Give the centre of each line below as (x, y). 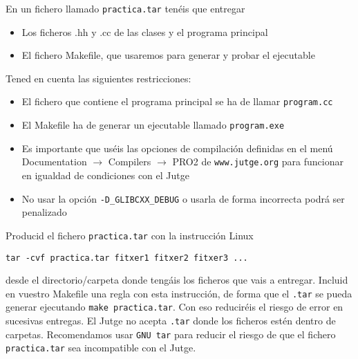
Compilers (130, 162)
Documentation (54, 162)
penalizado (44, 212)
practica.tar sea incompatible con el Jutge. (101, 348)
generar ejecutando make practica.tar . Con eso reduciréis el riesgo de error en (175, 307)
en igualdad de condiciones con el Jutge (105, 175)
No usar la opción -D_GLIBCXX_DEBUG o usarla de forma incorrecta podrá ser (183, 198)
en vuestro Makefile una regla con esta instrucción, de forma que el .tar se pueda (179, 293)
